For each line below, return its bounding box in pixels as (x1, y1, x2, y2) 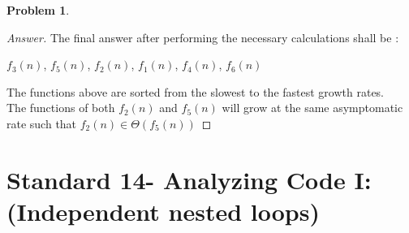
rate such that (6, 114, 77, 132)
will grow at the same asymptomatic (222, 99, 403, 116)
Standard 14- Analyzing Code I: (6, 162, 372, 196)
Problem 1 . (6, 2, 70, 18)
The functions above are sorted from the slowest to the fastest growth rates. (6, 83, 385, 100)
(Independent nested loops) (6, 194, 320, 227)
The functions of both (6, 99, 115, 116)
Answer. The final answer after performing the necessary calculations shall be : (6, 28, 399, 45)
